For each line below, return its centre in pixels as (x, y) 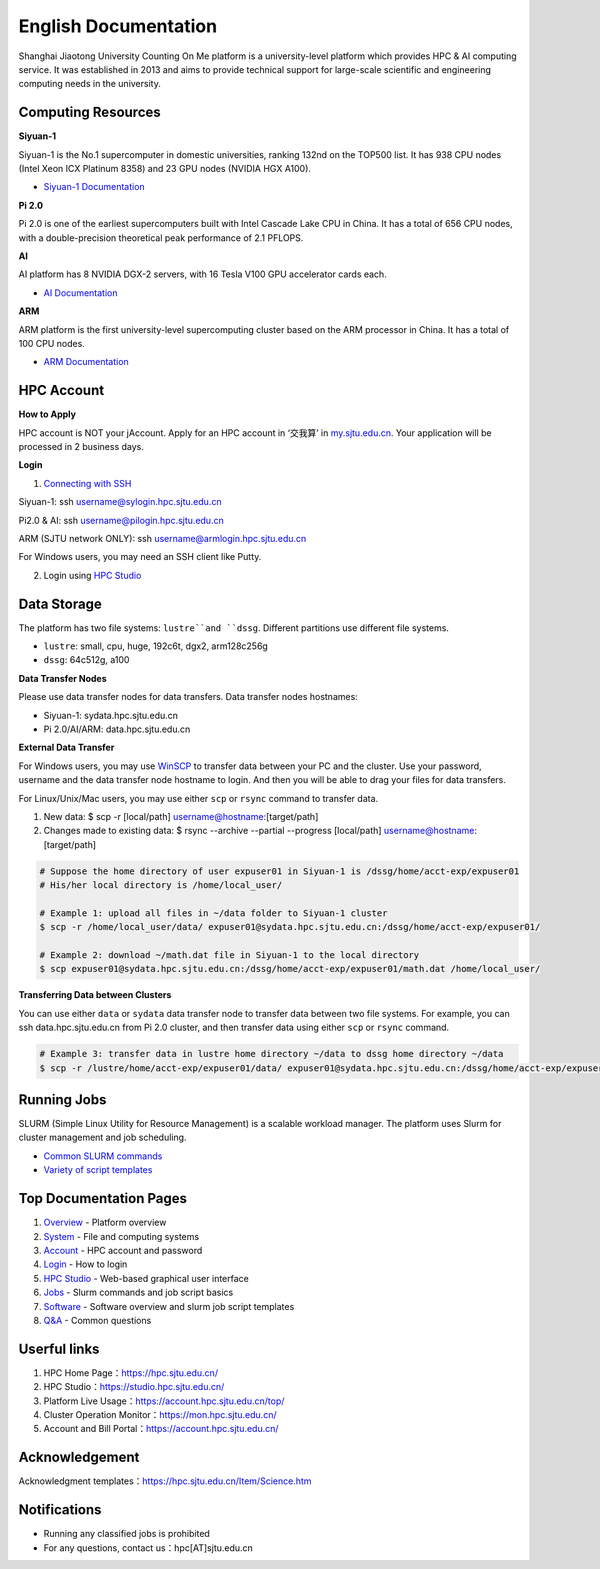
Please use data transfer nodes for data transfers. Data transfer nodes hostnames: (188, 697)
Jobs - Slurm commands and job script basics (138, 1292)
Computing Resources (90, 112)
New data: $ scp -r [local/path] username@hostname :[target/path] (181, 816)
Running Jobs (62, 1099)
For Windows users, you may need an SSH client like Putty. (140, 557)
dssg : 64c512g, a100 (86, 660)
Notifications (60, 1510)
